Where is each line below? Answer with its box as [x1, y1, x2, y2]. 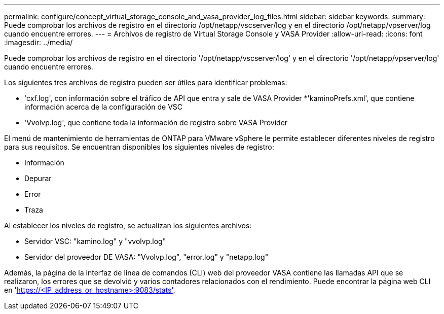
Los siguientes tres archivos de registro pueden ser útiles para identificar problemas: [4, 78, 287, 87]
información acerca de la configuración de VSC [24, 102, 183, 111]
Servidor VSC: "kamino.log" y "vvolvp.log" [24, 237, 166, 246]
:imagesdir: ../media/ [4, 38, 73, 47]
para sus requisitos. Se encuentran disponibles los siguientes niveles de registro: [4, 143, 274, 151]
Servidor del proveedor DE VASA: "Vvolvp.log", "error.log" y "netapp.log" [24, 253, 269, 261]
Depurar [24, 174, 52, 183]
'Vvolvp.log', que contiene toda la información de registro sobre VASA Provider [24, 118, 288, 127]
